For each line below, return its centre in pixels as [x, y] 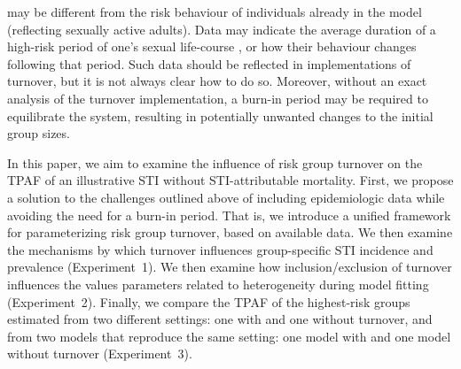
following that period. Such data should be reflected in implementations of [209, 63]
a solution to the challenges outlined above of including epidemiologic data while [226, 197]
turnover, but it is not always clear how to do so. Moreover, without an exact [217, 81]
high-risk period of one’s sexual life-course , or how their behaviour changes [212, 46]
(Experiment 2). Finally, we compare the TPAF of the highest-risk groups [209, 301]
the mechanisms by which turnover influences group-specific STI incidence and [220, 249]
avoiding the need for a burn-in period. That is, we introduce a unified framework [229, 215]
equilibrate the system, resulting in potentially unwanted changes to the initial [220, 115]
